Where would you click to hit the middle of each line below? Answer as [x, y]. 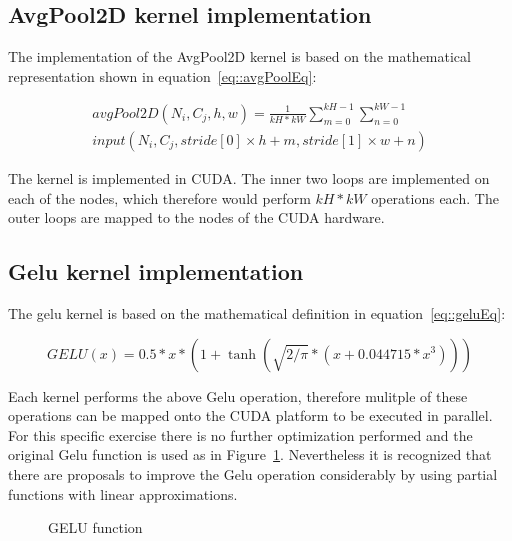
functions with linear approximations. [123, 493]
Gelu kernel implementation [156, 271]
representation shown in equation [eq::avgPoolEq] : [162, 75]
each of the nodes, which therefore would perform [159, 197]
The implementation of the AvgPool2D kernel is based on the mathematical [239, 56]
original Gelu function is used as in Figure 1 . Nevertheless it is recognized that [250, 454]
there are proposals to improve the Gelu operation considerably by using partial [253, 473]
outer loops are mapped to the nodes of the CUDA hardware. [196, 217]
